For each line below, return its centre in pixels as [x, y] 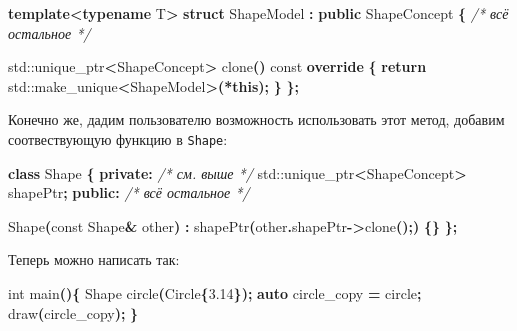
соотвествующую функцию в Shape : [118, 138]
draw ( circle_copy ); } [73, 312]
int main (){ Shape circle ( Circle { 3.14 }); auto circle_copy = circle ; [215, 293]
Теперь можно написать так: [94, 259]
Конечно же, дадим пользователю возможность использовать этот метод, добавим [256, 119]
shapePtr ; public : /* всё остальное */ [129, 192]
